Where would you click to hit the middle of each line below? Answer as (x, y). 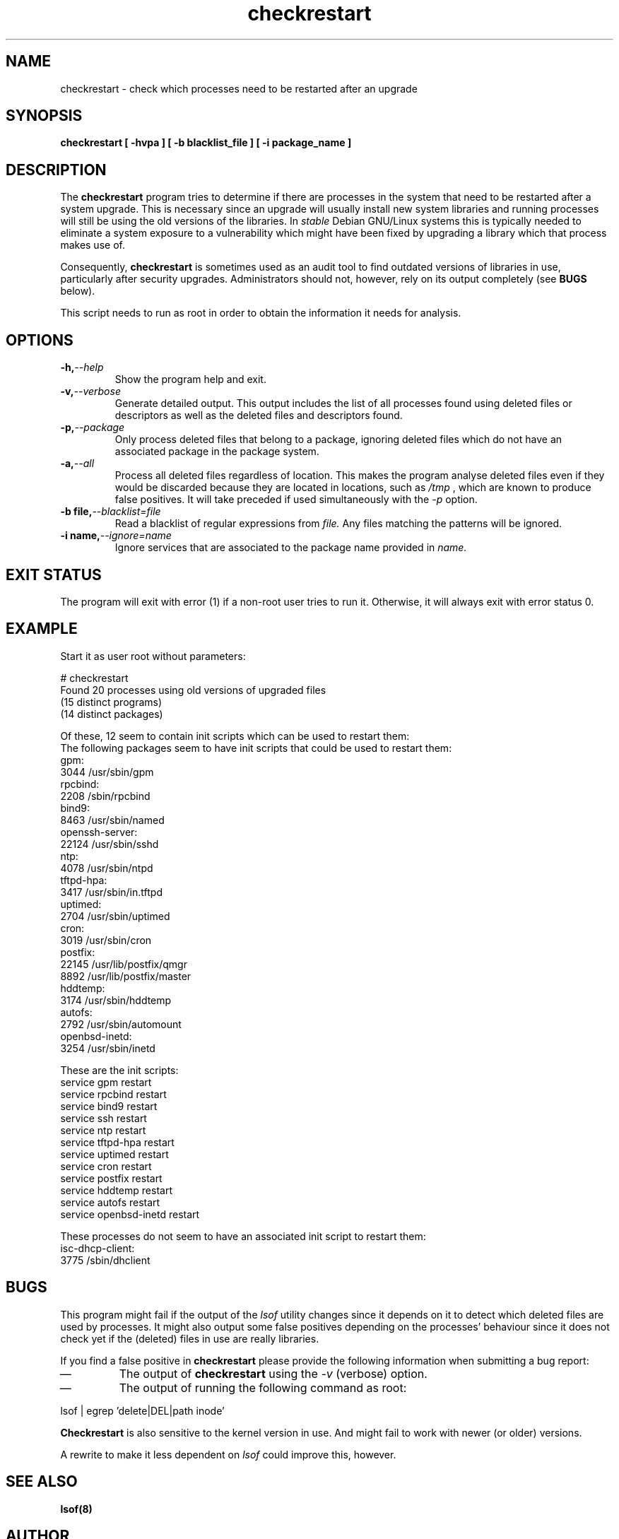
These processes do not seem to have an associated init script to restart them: (243, 1236)
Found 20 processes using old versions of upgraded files (193, 690)
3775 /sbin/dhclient (105, 1260)
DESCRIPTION (56, 170)
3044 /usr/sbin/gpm (107, 772)
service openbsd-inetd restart (130, 1214)
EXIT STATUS (54, 574)
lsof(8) (76, 1509)
